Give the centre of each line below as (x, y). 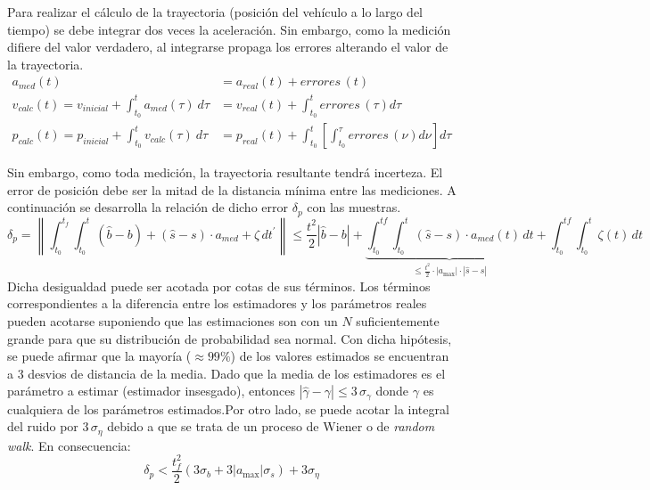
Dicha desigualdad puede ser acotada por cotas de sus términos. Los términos (219, 286)
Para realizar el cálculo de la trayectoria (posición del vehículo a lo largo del (215, 12)
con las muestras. (354, 207)
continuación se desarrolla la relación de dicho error (148, 207)
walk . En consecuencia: (69, 445)
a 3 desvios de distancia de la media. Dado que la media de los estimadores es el (226, 373)
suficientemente (398, 320)
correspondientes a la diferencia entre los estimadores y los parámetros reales (217, 303)
